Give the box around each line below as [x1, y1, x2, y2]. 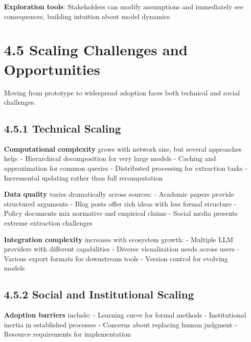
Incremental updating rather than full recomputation [4, 172, 163, 182]
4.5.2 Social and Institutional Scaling [4, 287, 194, 302]
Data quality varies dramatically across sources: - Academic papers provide [4, 189, 234, 199]
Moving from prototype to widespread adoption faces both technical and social [4, 87, 240, 97]
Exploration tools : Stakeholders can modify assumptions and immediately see [4, 1, 244, 11]
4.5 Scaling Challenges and [4, 40, 188, 60]
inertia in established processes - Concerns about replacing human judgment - [4, 319, 237, 329]
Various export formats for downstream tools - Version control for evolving [4, 253, 228, 263]
